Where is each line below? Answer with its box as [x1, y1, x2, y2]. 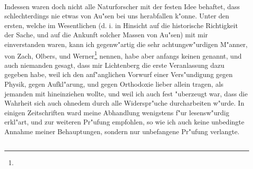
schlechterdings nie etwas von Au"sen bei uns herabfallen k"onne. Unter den [4, 11, 229, 21]
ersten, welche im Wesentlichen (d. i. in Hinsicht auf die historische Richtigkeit [4, 20, 238, 30]
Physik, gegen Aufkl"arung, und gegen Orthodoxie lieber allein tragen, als [4, 79, 224, 89]
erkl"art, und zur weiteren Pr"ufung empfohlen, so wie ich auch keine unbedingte [4, 117, 244, 127]
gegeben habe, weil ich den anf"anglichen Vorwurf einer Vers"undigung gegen [4, 69, 233, 79]
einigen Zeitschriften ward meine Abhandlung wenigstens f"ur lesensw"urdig [4, 107, 229, 117]
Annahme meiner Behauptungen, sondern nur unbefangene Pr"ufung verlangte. [4, 126, 239, 136]
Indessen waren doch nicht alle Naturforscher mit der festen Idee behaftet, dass [4, 1, 240, 11]
